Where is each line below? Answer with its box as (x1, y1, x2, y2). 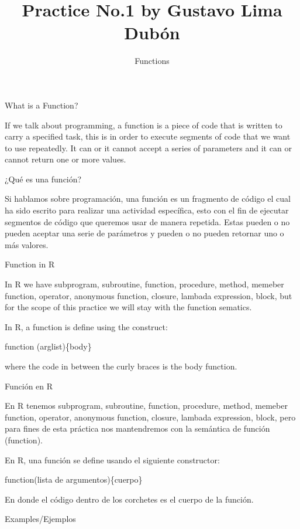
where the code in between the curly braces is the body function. (5, 360, 237, 372)
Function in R (5, 258, 55, 270)
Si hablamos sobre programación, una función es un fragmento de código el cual (5, 192, 291, 205)
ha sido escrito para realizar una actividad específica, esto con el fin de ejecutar (5, 204, 289, 216)
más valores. (5, 238, 49, 250)
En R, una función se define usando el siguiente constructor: (5, 453, 220, 466)
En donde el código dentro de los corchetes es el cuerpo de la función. (5, 493, 254, 505)
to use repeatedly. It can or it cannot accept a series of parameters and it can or (5, 141, 292, 154)
